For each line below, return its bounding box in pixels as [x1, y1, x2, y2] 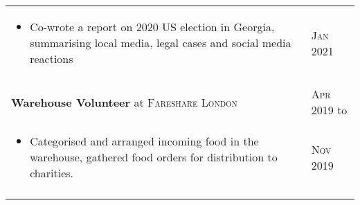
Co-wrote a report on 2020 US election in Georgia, [30, 19, 275, 35]
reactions [30, 51, 73, 66]
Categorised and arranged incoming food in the [30, 133, 259, 149]
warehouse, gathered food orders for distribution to [30, 149, 278, 165]
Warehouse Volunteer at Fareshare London [11, 93, 237, 110]
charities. [30, 165, 73, 181]
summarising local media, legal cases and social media [30, 35, 291, 51]
